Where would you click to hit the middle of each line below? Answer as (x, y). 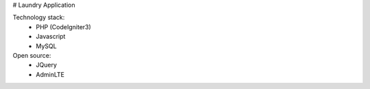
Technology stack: (39, 18)
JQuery (47, 65)
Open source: (32, 55)
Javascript (51, 37)
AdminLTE (50, 74)
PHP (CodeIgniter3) (64, 26)
